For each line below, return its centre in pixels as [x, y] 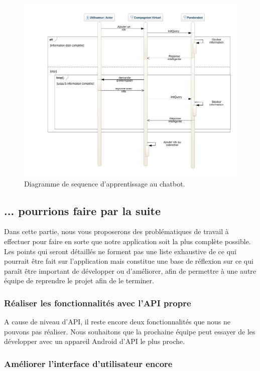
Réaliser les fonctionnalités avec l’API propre [98, 303]
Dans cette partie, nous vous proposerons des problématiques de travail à [116, 231]
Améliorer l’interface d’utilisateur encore [88, 363]
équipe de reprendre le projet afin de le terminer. [79, 281]
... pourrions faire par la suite [83, 210]
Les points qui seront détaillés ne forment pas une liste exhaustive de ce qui [120, 251]
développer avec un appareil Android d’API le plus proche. [95, 341]
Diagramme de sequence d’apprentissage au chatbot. [105, 183]
